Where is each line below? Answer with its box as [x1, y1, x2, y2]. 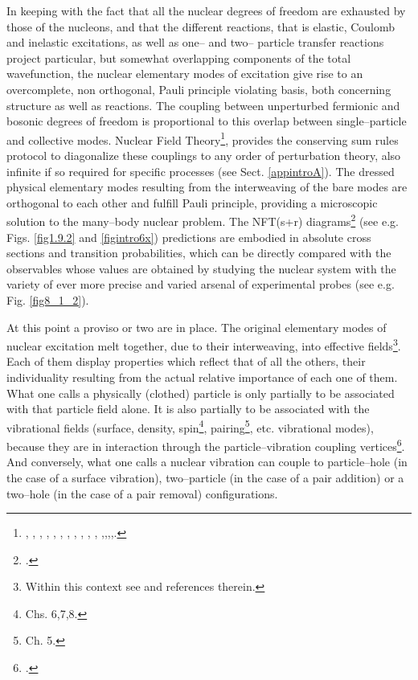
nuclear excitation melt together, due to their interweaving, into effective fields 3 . [6, 335, 401, 354]
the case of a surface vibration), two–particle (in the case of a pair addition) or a [6, 469, 404, 485]
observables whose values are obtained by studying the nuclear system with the [6, 260, 396, 277]
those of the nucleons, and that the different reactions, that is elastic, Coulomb [6, 18, 395, 35]
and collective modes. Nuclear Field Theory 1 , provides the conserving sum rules [6, 129, 399, 148]
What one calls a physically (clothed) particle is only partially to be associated [6, 384, 395, 401]
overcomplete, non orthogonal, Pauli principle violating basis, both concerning [6, 80, 391, 97]
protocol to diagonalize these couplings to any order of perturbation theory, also [6, 147, 401, 163]
